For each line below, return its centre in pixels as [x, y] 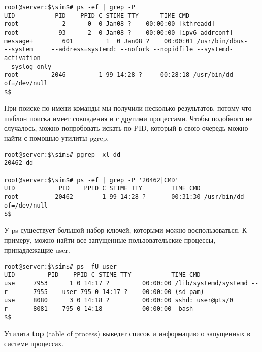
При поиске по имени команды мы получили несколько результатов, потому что [128, 108]
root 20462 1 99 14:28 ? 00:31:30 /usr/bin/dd [124, 197]
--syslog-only [28, 66]
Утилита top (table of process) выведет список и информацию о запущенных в [127, 333]
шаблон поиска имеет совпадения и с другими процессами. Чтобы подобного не [128, 118]
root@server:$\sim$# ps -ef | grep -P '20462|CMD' [91, 180]
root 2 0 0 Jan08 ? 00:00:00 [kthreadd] [110, 24]
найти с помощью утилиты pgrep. [57, 138]
